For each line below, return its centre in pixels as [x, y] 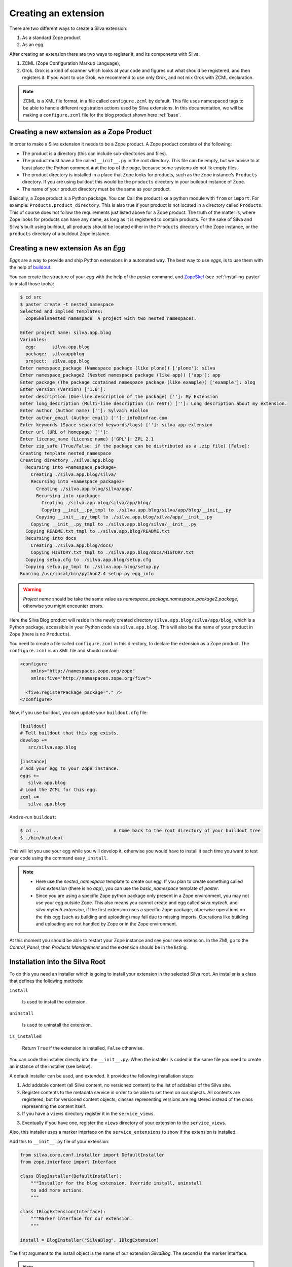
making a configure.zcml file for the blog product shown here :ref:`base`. [102, 115]
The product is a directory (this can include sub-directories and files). [95, 153]
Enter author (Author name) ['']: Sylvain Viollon [84, 411]
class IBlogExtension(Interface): [63, 1212]
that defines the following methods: [46, 981]
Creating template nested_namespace [66, 453]
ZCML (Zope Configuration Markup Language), [71, 63]
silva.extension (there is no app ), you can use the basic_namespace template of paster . [127, 888]
